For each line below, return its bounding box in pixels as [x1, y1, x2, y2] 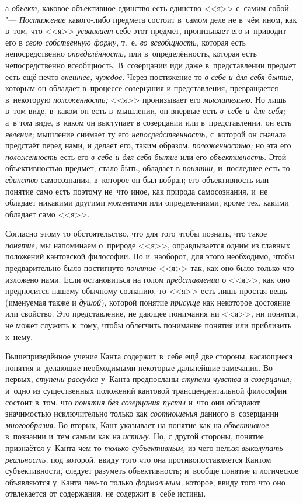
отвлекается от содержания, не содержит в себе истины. [5, 487, 206, 499]
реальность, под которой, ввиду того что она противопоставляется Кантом [5, 453, 271, 465]
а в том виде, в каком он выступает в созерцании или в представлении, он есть [5, 116, 292, 128]
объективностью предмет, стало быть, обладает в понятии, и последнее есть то [5, 162, 290, 174]
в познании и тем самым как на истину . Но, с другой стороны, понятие [5, 430, 264, 442]
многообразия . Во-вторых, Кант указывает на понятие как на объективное [5, 418, 269, 431]
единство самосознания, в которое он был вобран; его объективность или [5, 173, 269, 185]
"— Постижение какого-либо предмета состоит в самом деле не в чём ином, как [5, 13, 297, 25]
